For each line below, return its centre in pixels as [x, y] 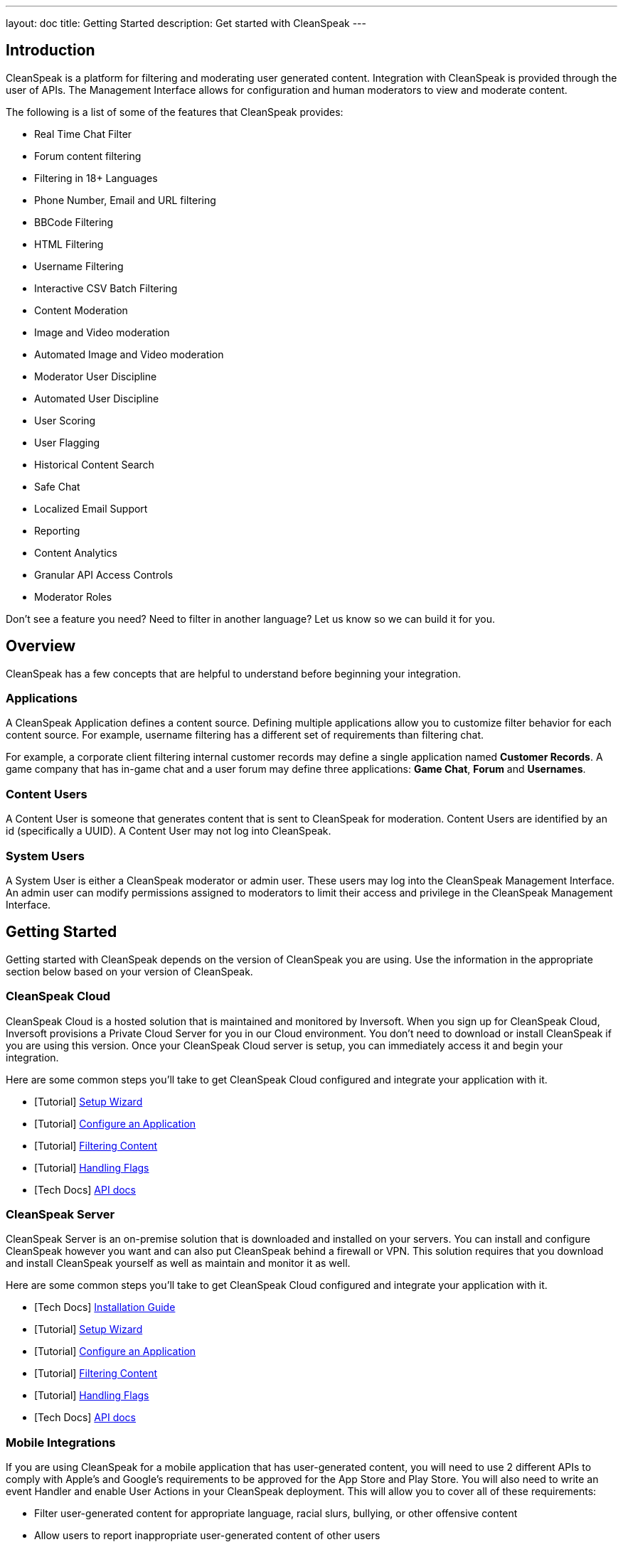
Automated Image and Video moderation [129, 354]
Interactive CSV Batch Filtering [106, 288]
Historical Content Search [94, 464]
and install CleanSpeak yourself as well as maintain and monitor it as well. [178, 1263]
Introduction [50, 50]
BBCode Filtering [74, 222]
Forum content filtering [88, 156]
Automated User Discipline [97, 398]
